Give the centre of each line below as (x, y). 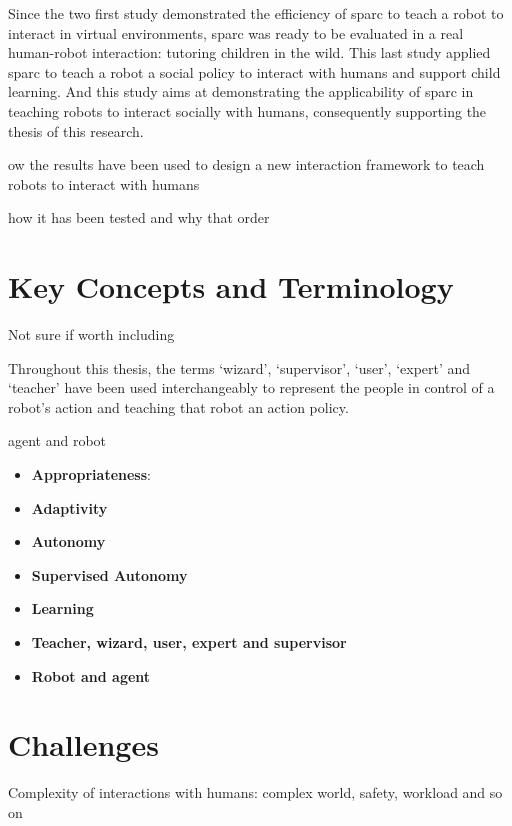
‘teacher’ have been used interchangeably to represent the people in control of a (251, 387)
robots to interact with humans (104, 183)
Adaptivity (69, 507)
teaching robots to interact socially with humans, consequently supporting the (247, 110)
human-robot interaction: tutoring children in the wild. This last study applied (249, 52)
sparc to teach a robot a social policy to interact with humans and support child (254, 71)
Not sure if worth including (91, 334)
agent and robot (57, 440)
